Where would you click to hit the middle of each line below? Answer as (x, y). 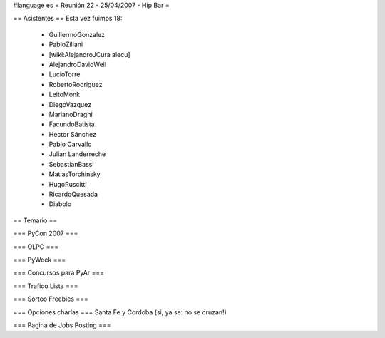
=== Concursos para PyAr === (59, 273)
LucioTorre (65, 74)
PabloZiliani (66, 45)
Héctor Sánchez (72, 134)
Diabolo (60, 204)
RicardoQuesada (73, 194)
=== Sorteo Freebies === (51, 299)
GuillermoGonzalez (77, 34)
